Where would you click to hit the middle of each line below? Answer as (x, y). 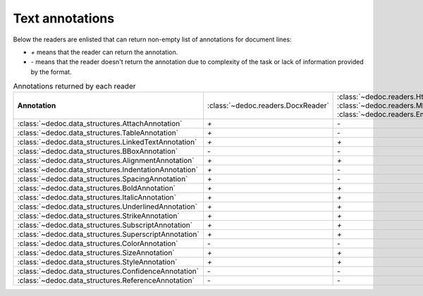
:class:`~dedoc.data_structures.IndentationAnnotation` (108, 170)
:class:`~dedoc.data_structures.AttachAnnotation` (100, 124)
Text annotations (64, 18)
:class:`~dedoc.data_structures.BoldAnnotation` (97, 188)
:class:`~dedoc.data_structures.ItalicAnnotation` (97, 198)
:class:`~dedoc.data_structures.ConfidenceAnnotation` (108, 271)
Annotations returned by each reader (74, 86)
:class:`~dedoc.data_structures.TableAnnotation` (98, 133)
